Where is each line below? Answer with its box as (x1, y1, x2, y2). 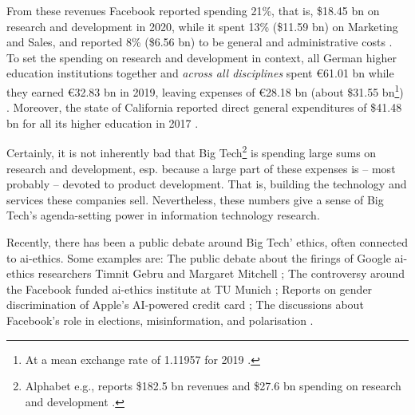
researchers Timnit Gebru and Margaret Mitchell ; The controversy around (38, 265, 405, 282)
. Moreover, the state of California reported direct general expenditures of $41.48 (6, 99, 402, 116)
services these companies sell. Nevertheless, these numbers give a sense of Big (6, 191, 384, 207)
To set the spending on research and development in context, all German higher (6, 49, 397, 65)
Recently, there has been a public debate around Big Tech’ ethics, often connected (6, 234, 409, 251)
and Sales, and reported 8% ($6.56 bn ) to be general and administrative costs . (6, 34, 393, 50)
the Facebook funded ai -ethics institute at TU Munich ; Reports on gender (6, 280, 373, 297)
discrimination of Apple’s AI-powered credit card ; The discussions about (6, 296, 364, 313)
